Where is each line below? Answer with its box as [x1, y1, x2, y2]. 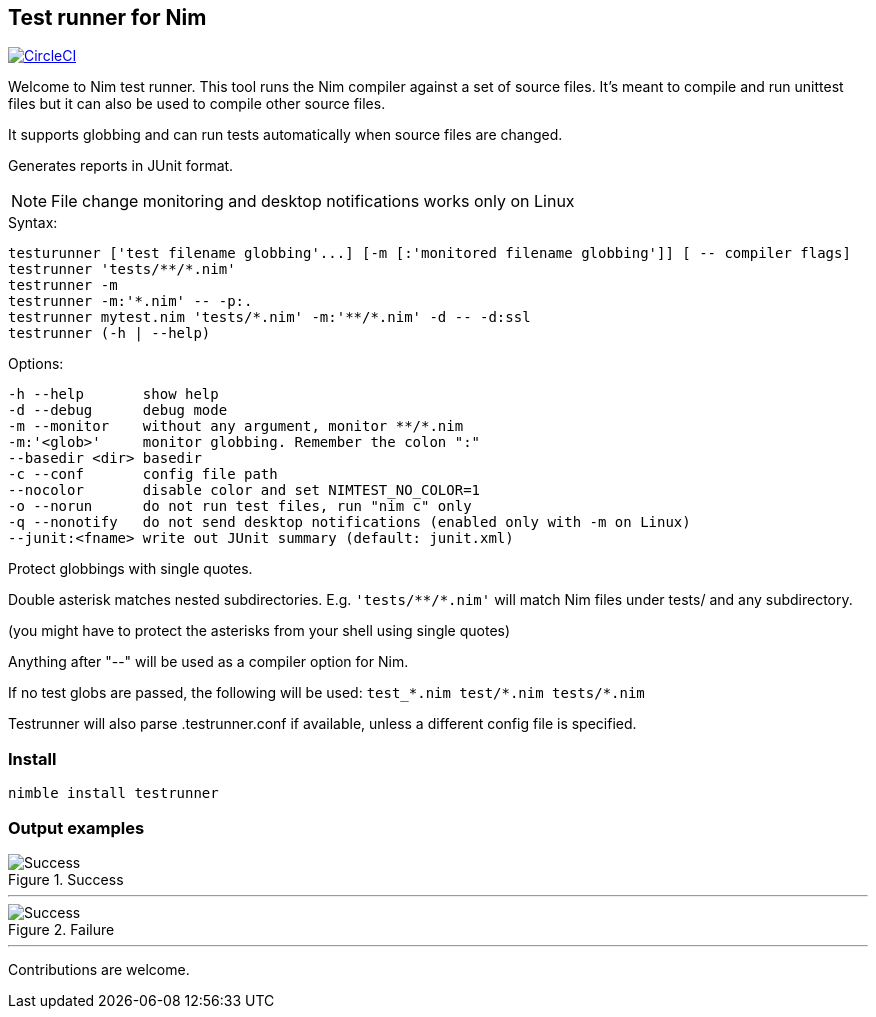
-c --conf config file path [8, 466, 278, 483]
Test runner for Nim [8, 5, 207, 30]
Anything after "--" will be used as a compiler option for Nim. [8, 653, 409, 671]
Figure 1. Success [8, 870, 124, 888]
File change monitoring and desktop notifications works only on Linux [51, 191, 575, 212]
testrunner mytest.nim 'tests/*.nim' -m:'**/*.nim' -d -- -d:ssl [8, 309, 531, 326]
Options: [8, 355, 64, 373]
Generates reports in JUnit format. [8, 157, 234, 175]
